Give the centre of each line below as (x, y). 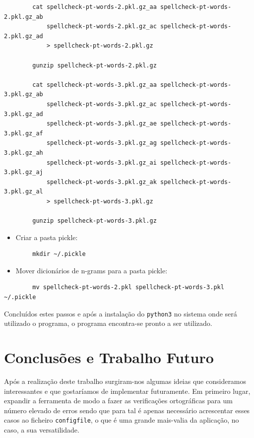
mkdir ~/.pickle (59, 254)
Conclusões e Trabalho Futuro (109, 357)
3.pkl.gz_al (24, 192)
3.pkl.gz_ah (24, 153)
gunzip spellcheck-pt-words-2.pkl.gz (95, 65)
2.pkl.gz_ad (24, 36)
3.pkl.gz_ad (24, 114)
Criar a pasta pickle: (47, 237)
